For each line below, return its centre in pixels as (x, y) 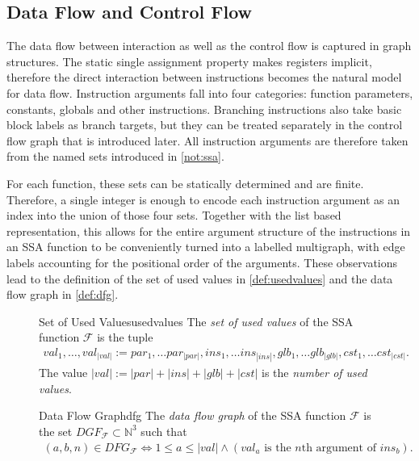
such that (164, 431)
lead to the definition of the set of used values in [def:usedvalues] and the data (200, 278)
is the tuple (125, 337)
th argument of (339, 448)
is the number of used (314, 373)
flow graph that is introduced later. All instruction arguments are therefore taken (207, 140)
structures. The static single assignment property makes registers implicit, (189, 61)
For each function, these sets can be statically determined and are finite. (185, 183)
